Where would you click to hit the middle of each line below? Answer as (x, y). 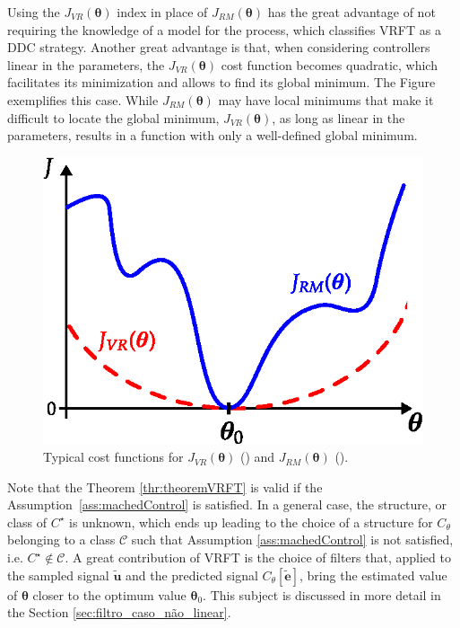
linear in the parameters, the (86, 64)
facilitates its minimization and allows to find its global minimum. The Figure (221, 82)
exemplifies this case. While (83, 99)
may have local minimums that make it (326, 99)
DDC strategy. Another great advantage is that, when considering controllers (219, 47)
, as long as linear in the (338, 117)
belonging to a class (61, 540)
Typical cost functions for (113, 457)
